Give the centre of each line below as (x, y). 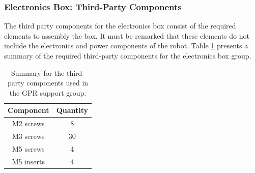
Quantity (72, 110)
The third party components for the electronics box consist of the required (120, 26)
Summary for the (38, 73)
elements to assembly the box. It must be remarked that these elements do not (127, 35)
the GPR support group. (48, 92)
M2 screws (29, 123)
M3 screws (29, 136)
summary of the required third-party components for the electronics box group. (128, 55)
